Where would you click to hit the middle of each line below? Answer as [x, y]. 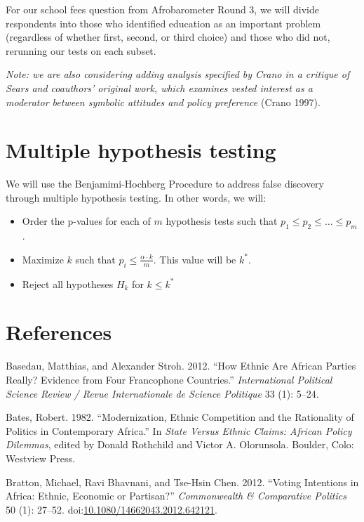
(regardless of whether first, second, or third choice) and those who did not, [168, 37]
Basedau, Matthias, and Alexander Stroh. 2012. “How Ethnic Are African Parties [181, 366]
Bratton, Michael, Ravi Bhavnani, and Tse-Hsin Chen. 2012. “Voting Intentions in [182, 482]
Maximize [43, 259]
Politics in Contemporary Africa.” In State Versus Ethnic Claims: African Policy [179, 430]
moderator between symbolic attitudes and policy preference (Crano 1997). [163, 102]
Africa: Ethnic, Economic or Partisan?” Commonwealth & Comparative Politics [176, 496]
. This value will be [195, 259]
